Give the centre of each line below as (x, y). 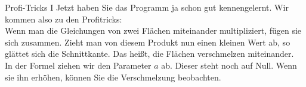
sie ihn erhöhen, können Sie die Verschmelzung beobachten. (113, 77)
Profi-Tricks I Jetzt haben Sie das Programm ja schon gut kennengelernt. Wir (147, 7)
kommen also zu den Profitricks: (64, 19)
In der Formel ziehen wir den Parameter (78, 65)
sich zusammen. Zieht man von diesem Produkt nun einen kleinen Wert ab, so (148, 42)
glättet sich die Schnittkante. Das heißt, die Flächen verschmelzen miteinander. (149, 54)
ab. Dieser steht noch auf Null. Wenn (229, 65)
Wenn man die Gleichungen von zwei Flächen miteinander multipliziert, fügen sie (153, 30)
